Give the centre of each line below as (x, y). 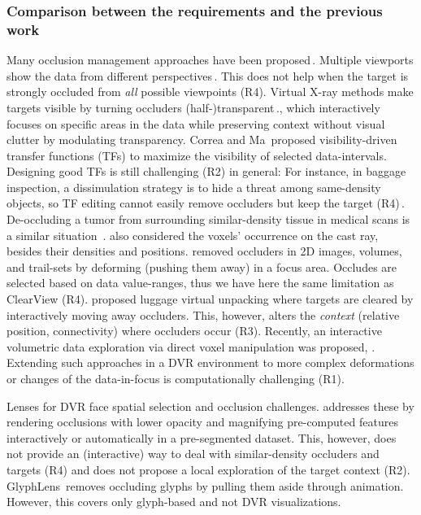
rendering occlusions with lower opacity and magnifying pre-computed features (202, 422)
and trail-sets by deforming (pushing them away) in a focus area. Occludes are (202, 266)
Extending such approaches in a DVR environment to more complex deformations (210, 362)
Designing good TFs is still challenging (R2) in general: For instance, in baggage (206, 171)
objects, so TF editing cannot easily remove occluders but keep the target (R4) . (206, 203)
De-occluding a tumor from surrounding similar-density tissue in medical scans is (208, 219)
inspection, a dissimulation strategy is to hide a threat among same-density (194, 187)
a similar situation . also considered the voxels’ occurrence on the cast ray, (193, 235)
